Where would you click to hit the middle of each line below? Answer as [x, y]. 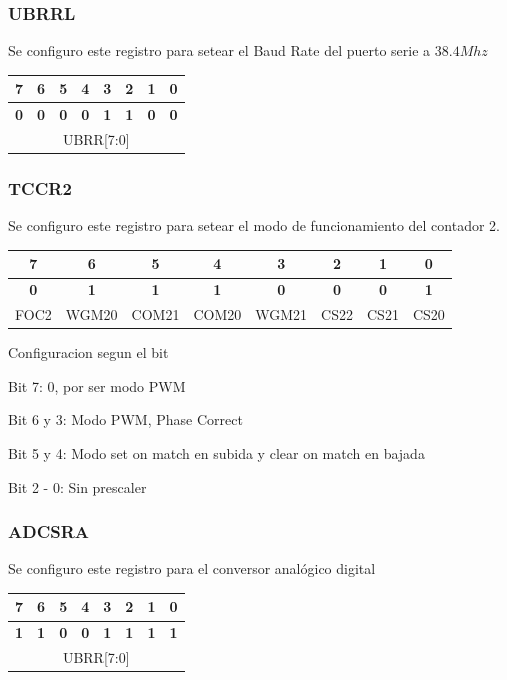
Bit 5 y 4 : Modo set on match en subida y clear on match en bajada [216, 452]
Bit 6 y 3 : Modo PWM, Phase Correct [125, 419]
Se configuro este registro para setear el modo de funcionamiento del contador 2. [254, 225]
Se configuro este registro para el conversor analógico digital [192, 568]
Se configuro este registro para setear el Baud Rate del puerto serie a [219, 50]
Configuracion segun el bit [88, 352]
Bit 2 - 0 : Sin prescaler [77, 486]
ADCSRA [49, 531]
